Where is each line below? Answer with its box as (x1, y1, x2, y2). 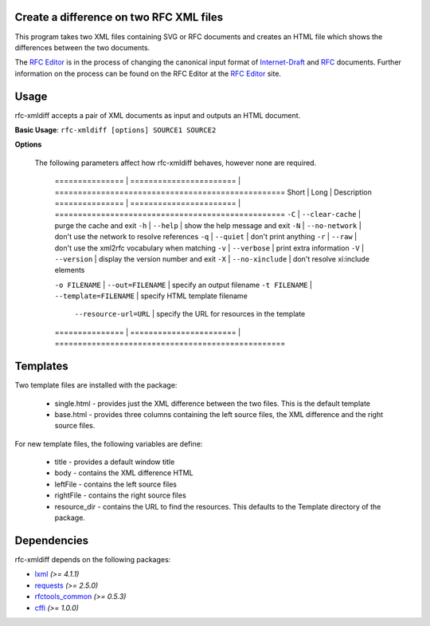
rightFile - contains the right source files (54, 490, 186, 500)
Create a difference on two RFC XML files (14, 10, 224, 24)
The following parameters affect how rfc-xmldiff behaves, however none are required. (34, 158, 317, 167)
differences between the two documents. (14, 42, 150, 52)
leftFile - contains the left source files (54, 479, 177, 489)
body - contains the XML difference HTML (54, 468, 194, 478)
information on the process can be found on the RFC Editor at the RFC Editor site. (14, 69, 282, 78)
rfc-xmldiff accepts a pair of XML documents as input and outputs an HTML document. (14, 110, 301, 120)
